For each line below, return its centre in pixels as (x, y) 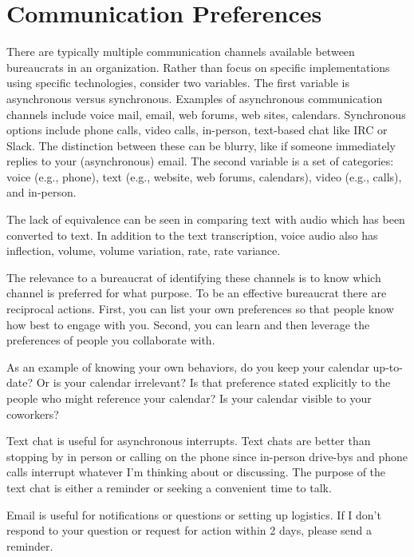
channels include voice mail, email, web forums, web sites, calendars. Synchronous (206, 114)
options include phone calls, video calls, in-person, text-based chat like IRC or (197, 130)
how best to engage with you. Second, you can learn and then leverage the (188, 324)
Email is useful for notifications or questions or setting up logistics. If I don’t (194, 514)
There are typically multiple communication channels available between (181, 52)
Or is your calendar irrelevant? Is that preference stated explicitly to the (213, 382)
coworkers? (33, 414)
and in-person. (41, 192)
